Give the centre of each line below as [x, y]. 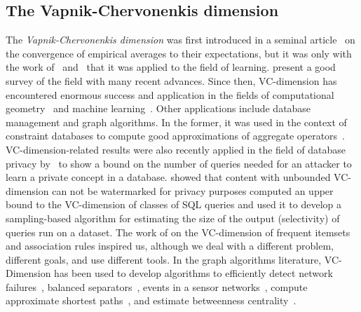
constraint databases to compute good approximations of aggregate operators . [175, 136]
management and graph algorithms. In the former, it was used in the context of [176, 122]
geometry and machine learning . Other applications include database [158, 108]
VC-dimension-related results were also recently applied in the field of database [176, 149]
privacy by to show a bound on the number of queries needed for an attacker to [179, 163]
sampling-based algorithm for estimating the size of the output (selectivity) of [173, 218]
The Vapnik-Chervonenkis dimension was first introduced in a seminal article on [180, 40]
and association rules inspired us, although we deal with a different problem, [170, 246]
